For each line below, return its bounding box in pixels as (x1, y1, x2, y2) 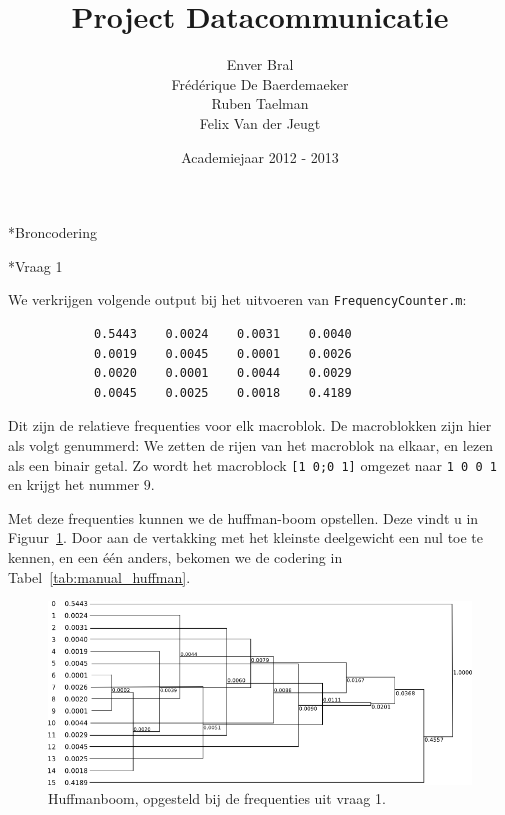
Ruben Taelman (211, 93, 309, 114)
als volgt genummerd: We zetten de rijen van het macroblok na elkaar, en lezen (8, 434, 494, 455)
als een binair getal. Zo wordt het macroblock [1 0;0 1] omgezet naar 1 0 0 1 (8, 454, 497, 475)
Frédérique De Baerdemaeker (171, 73, 349, 94)
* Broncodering (8, 222, 97, 243)
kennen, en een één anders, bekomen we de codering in (8, 546, 343, 567)
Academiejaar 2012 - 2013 (181, 146, 339, 167)
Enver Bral (226, 54, 294, 75)
